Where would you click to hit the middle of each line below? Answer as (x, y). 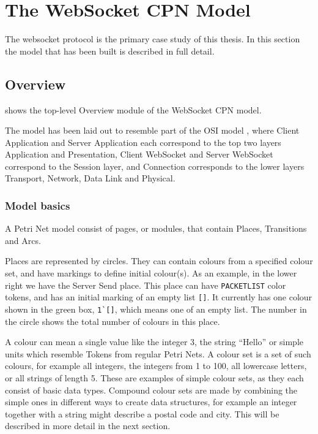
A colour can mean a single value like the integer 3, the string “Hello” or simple (154, 342)
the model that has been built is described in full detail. (110, 51)
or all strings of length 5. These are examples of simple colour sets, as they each (154, 378)
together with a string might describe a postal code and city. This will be (142, 413)
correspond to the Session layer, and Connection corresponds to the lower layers (155, 166)
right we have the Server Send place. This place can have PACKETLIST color (146, 285)
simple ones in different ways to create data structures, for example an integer (151, 402)
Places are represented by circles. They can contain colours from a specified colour (159, 261)
